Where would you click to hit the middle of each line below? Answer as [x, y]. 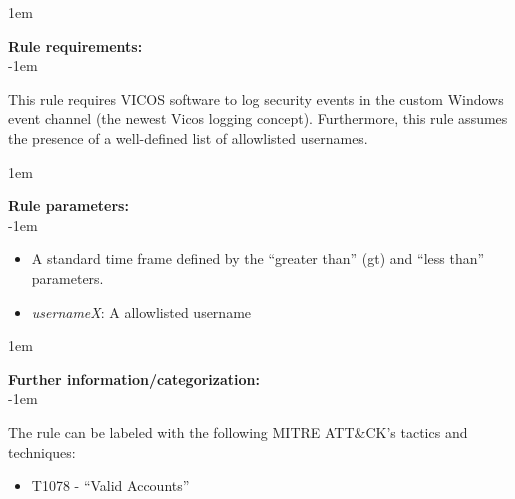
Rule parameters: [68, 205]
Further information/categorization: [134, 378]
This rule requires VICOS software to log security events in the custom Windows [256, 98]
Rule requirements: [75, 45]
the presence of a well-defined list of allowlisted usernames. [188, 137]
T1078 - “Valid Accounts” [110, 485]
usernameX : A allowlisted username [141, 311]
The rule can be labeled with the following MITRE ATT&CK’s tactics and [238, 431]
